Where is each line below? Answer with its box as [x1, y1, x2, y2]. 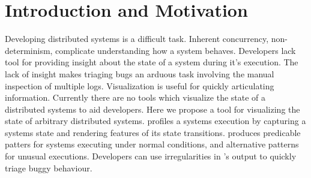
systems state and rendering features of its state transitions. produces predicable [5, 126, 301, 138]
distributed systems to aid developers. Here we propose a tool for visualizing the [5, 102, 300, 115]
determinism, [5, 44, 53, 56]
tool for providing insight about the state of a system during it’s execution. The [5, 56, 298, 68]
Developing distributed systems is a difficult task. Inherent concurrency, [5, 32, 269, 45]
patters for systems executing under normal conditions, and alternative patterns [5, 138, 299, 150]
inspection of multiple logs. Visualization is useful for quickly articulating [5, 79, 274, 92]
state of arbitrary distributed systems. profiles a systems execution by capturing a [5, 114, 306, 127]
